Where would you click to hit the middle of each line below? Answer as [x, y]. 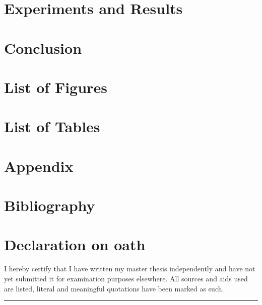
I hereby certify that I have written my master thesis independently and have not [130, 269]
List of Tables [52, 126]
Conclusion [43, 47]
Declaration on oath [75, 244]
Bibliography [50, 205]
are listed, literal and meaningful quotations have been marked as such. [114, 288]
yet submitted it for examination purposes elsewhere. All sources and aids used [126, 278]
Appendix [39, 166]
